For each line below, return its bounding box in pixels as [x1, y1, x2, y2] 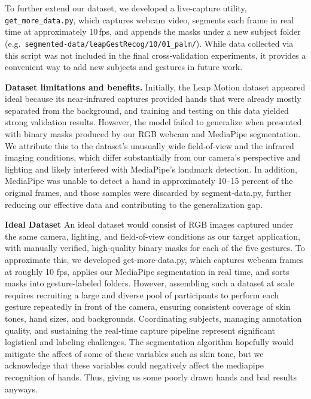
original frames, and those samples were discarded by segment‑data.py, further [5, 186, 292, 199]
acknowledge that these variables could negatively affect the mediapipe [5, 359, 264, 371]
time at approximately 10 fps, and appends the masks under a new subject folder [5, 25, 301, 38]
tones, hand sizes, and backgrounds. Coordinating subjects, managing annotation [5, 312, 302, 324]
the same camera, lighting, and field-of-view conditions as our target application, [5, 229, 300, 242]
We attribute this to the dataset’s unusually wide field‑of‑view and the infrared [5, 139, 294, 152]
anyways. [5, 382, 38, 395]
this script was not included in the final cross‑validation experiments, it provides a [5, 49, 306, 61]
